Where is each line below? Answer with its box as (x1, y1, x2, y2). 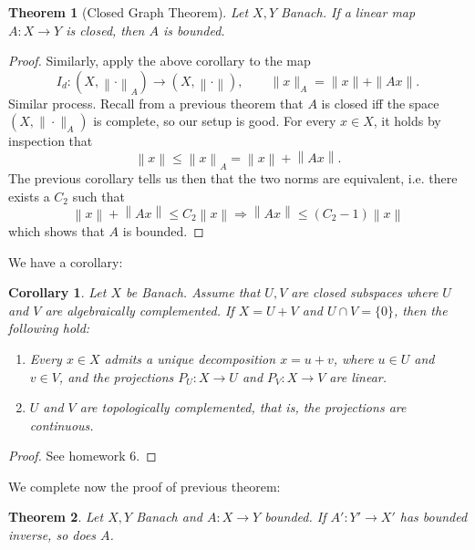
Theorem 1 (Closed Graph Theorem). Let (8, 3, 249, 21)
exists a (8, 186, 50, 205)
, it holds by (373, 111, 441, 130)
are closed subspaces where (291, 283, 439, 302)
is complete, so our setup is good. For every (93, 111, 336, 130)
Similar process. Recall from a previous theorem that (8, 93, 304, 112)
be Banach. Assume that (126, 283, 261, 302)
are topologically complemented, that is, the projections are (79, 398, 407, 417)
